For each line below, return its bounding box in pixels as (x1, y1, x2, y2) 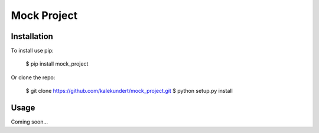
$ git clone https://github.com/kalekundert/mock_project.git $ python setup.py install (25, 87, 233, 95)
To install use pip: (11, 47, 54, 54)
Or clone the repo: (11, 74, 56, 81)
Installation (11, 31, 53, 41)
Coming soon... (11, 118, 48, 125)
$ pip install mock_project (25, 60, 89, 67)
